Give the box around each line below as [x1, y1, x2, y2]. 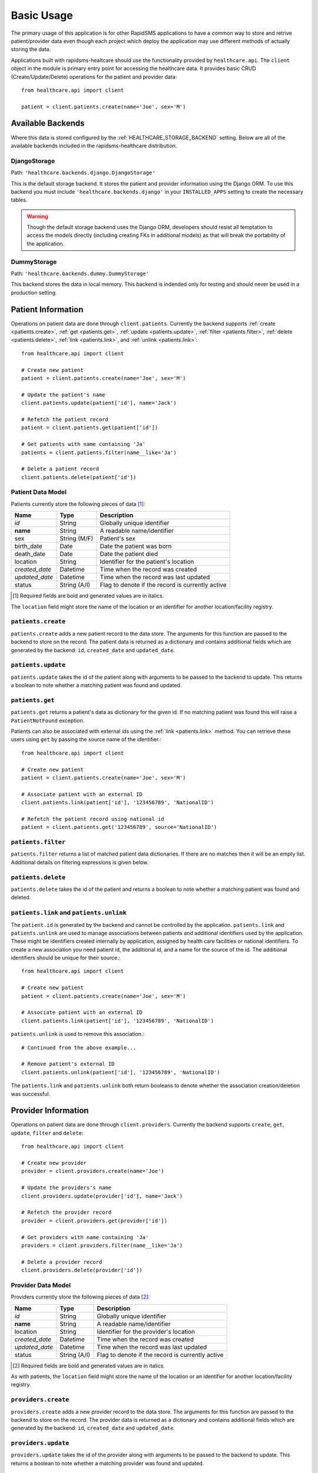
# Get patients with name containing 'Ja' [21, 441, 146, 448]
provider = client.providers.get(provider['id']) [21, 1217, 168, 1224]
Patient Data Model [11, 488, 67, 496]
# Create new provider [21, 1160, 87, 1166]
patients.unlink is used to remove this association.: [11, 1031, 145, 1038]
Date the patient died [100, 550, 158, 558]
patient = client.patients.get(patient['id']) [21, 424, 158, 431]
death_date [14, 550, 46, 558]
